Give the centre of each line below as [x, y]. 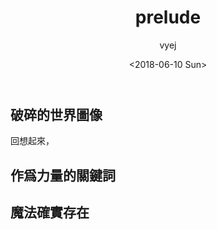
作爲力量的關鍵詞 [63, 175]
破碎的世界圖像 [56, 114]
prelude [168, 17]
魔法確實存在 [50, 212]
